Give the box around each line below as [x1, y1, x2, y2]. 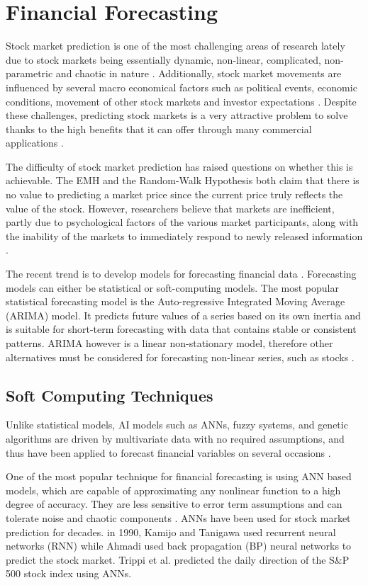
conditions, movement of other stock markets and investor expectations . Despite [6, 93, 357, 108]
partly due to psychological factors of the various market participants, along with [6, 215, 359, 229]
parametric [6, 66, 53, 81]
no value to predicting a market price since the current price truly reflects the [6, 187, 343, 202]
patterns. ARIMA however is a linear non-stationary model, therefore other [6, 336, 333, 350]
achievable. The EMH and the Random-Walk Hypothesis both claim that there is [6, 173, 359, 188]
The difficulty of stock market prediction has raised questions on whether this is [6, 159, 353, 174]
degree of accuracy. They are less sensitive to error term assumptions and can [6, 496, 342, 511]
